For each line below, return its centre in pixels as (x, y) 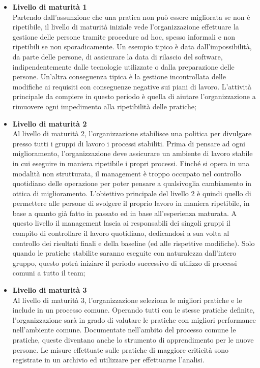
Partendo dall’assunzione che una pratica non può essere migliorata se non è (131, 17)
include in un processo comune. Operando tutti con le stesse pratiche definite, (134, 310)
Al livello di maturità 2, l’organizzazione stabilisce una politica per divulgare (132, 133)
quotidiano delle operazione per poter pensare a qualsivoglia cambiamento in (132, 183)
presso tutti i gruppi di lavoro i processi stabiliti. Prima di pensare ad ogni (129, 143)
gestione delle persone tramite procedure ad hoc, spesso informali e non (124, 36)
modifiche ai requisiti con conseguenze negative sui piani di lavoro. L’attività (132, 86)
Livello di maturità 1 (50, 7)
